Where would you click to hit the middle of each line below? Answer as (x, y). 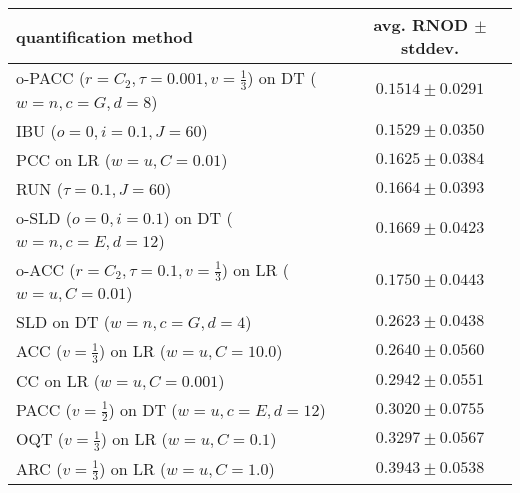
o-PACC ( (51, 77)
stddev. (430, 47)
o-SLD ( (44, 217)
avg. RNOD (421, 24)
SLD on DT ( (63, 322)
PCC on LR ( (63, 159)
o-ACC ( (46, 269)
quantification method (105, 36)
